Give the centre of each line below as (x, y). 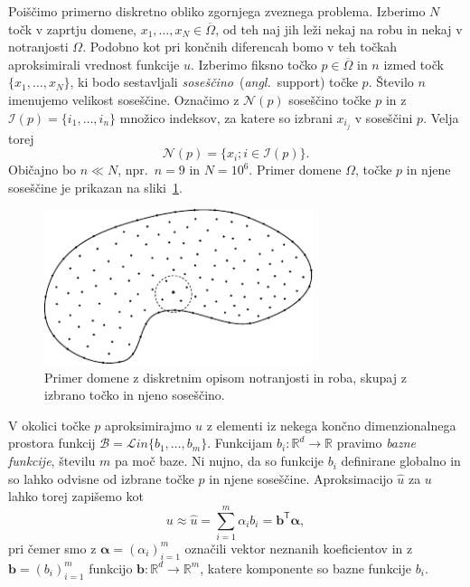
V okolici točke (49, 425)
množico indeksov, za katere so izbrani (226, 117)
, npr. (133, 170)
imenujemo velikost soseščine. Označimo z (124, 99)
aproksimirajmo (148, 425)
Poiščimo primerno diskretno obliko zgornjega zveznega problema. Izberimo (217, 11)
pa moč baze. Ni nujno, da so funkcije (219, 461)
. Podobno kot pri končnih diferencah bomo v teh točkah (240, 47)
